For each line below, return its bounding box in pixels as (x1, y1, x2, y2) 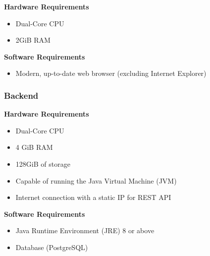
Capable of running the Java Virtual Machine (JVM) (15, 175, 177, 186)
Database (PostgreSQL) (15, 242, 88, 252)
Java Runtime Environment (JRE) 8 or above (15, 225, 155, 236)
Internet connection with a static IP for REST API (15, 192, 171, 202)
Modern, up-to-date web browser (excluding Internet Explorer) (15, 68, 207, 78)
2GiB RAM (15, 35, 51, 45)
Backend (4, 89, 39, 101)
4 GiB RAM (15, 142, 53, 152)
